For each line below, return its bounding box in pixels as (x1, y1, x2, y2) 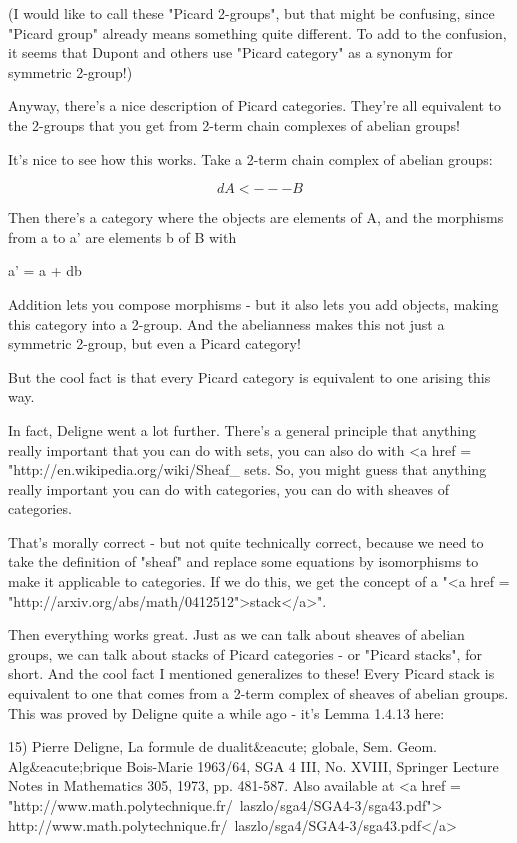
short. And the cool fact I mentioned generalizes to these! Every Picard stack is (8, 663, 495, 684)
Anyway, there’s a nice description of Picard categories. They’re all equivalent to (8, 95, 501, 116)
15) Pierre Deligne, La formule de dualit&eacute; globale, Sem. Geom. (8, 736, 437, 757)
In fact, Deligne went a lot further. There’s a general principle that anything (8, 419, 476, 440)
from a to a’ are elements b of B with (8, 226, 237, 247)
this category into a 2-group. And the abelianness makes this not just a (8, 313, 445, 334)
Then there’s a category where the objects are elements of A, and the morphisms (8, 207, 504, 228)
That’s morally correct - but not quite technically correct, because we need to (8, 531, 484, 552)
